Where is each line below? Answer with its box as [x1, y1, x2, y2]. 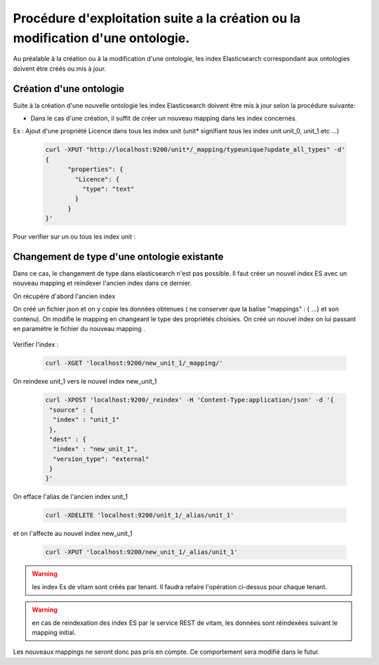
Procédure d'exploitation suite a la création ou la [13, 11, 301, 26]
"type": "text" [81, 184, 135, 193]
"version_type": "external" [53, 455, 149, 463]
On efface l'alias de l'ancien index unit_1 [13, 492, 128, 501]
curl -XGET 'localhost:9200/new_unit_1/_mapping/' [45, 359, 224, 368]
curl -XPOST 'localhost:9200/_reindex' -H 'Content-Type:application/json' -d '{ [45, 396, 335, 404]
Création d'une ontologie [13, 83, 125, 95]
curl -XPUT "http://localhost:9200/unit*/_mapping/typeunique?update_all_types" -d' [45, 146, 345, 154]
